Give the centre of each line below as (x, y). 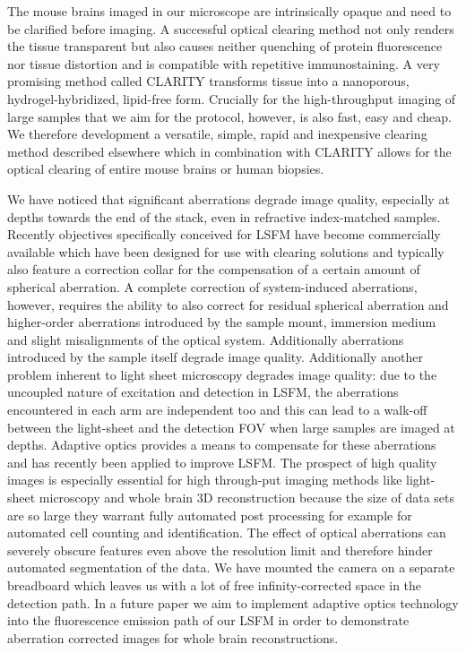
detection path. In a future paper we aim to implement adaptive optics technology (233, 602)
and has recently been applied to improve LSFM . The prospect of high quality (222, 462)
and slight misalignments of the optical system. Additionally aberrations (206, 339)
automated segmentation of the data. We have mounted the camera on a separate (231, 567)
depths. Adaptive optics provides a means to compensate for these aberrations (222, 445)
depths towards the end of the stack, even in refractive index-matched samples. (224, 216)
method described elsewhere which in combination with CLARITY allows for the (229, 151)
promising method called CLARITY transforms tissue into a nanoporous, (208, 81)
